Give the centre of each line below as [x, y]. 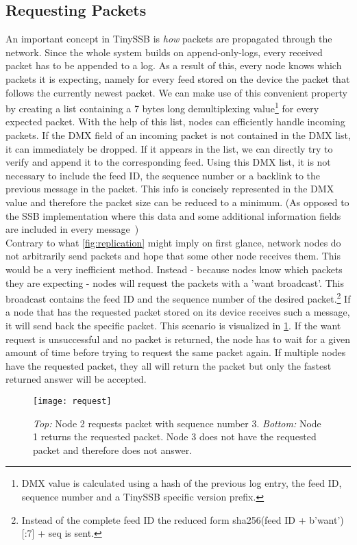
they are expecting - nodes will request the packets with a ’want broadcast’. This [175, 282]
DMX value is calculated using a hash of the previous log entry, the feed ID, [182, 483]
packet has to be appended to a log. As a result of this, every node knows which [174, 65]
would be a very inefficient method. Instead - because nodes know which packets [174, 269]
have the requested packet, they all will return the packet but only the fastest [169, 365]
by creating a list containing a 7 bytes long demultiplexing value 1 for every [162, 107]
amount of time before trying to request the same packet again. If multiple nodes [176, 352]
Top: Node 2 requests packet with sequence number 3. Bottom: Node [177, 423]
